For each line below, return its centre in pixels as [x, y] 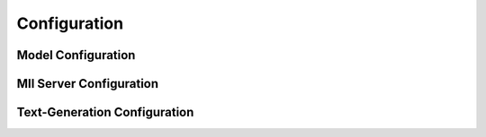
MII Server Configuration [88, 84]
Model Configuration [76, 55]
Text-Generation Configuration [105, 112]
